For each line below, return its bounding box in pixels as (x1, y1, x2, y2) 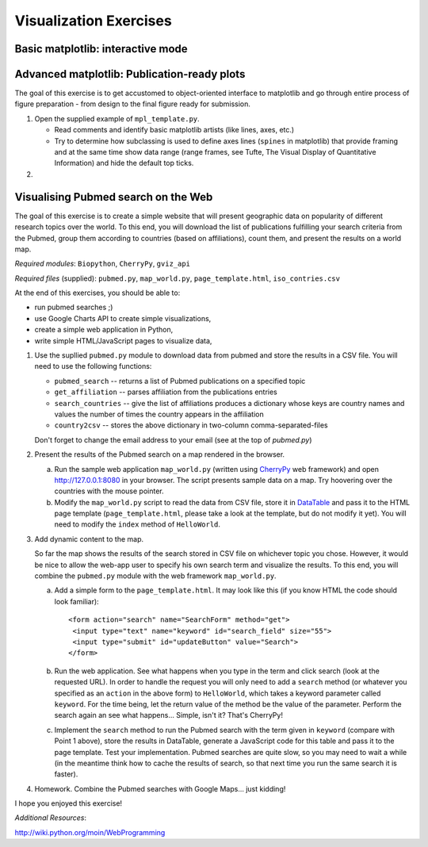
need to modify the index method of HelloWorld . (54, 519, 221, 529)
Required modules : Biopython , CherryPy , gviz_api (14, 259, 190, 269)
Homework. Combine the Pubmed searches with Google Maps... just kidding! (34, 784, 286, 793)
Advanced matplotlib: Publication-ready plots (14, 67, 246, 81)
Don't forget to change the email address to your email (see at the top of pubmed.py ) (34, 435, 312, 444)
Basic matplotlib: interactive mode (14, 42, 188, 56)
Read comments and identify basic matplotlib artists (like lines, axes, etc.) (54, 125, 295, 135)
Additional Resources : (14, 813, 87, 822)
